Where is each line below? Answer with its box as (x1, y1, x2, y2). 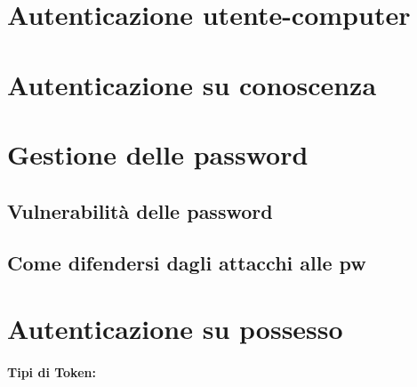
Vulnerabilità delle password (7, 197, 273, 224)
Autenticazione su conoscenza (7, 66, 377, 102)
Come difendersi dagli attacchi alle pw (7, 249, 366, 277)
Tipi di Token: (7, 362, 96, 381)
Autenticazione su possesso (7, 310, 343, 346)
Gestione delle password (7, 135, 309, 172)
